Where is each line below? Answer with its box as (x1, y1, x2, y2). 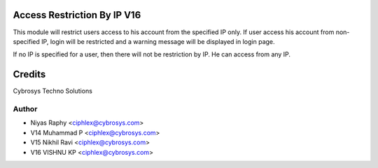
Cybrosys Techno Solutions (13, 87, 92, 96)
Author (13, 104, 38, 114)
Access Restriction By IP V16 (13, 9, 141, 21)
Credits (13, 68, 46, 80)
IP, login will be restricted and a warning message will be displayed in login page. (41, 37, 276, 45)
